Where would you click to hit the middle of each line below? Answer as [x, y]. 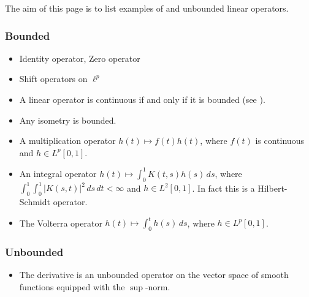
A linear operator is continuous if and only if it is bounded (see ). [142, 99]
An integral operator [58, 173]
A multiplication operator [67, 141]
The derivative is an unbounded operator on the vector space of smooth [154, 275]
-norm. [158, 286]
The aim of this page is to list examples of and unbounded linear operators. [147, 8]
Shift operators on [53, 79]
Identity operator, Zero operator [80, 58]
